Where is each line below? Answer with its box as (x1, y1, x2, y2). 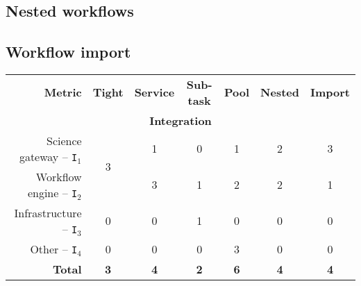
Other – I (30, 240, 78, 257)
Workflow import (6, 41, 131, 62)
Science (47, 132, 82, 149)
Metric (44, 84, 82, 101)
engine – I (27, 184, 78, 201)
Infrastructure (14, 204, 82, 221)
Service (134, 84, 175, 101)
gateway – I (19, 148, 78, 165)
